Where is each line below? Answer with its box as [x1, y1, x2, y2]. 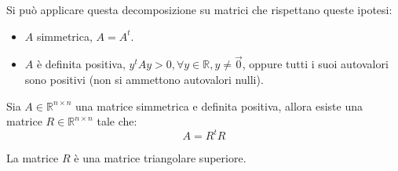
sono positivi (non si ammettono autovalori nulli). [24, 71, 264, 87]
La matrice [6, 150, 59, 166]
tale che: [97, 113, 137, 129]
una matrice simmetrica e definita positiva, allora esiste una [75, 97, 363, 114]
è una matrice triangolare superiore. [74, 150, 246, 166]
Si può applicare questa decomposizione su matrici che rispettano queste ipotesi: [6, 2, 393, 17]
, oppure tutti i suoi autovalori [242, 56, 389, 72]
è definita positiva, [36, 56, 126, 72]
